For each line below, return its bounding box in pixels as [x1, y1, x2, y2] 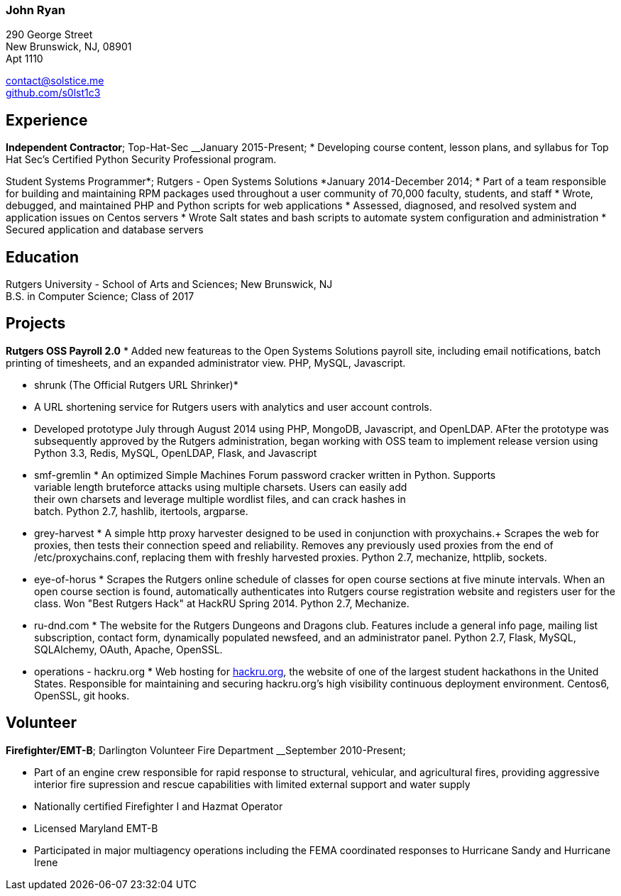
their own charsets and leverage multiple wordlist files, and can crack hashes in [34, 492, 406, 505]
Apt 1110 [6, 52, 43, 65]
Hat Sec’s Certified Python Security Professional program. [6, 153, 277, 166]
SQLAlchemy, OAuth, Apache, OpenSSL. [34, 643, 223, 656]
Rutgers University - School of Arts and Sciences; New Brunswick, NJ [6, 278, 333, 291]
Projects [6, 314, 66, 333]
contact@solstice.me [6, 74, 104, 87]
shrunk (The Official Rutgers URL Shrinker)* [34, 378, 238, 391]
